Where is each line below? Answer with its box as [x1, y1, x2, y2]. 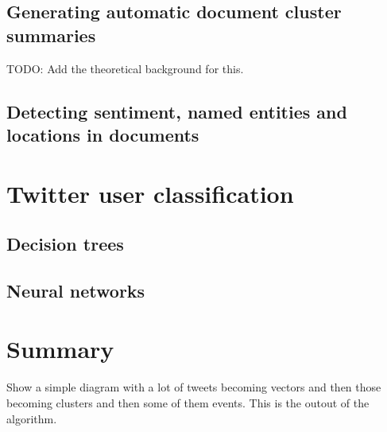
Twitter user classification [6, 177, 294, 209]
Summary [6, 333, 114, 365]
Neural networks [6, 278, 145, 302]
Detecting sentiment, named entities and [6, 99, 347, 123]
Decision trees [6, 232, 124, 256]
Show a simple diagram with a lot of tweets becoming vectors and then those [6, 379, 381, 395]
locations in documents [6, 122, 199, 146]
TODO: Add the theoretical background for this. [6, 60, 244, 76]
